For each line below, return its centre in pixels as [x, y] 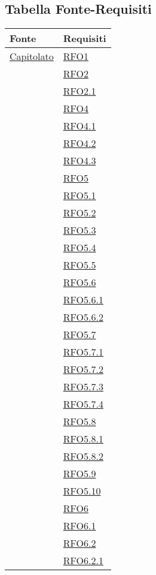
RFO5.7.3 [83, 387]
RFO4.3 [79, 161]
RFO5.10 [82, 491]
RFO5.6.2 [83, 317]
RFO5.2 [79, 213]
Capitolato [32, 56]
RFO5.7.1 [83, 352]
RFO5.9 [79, 474]
